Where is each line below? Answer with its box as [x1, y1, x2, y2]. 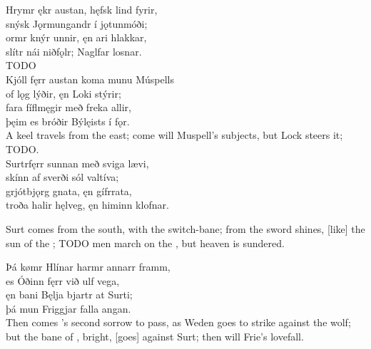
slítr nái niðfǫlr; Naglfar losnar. [6, 43, 142, 58]
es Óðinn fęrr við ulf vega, [6, 273, 120, 288]
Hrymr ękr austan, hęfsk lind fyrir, [6, 2, 158, 16]
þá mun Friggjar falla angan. [6, 301, 131, 316]
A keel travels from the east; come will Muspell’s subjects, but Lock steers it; [6, 127, 343, 142]
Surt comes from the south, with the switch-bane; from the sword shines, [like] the [6, 221, 365, 236]
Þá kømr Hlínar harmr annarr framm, [6, 259, 171, 274]
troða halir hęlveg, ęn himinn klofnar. [6, 197, 169, 212]
